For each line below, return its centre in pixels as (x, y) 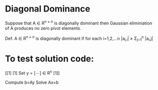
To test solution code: (50, 59)
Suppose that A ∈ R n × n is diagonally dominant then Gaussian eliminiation (79, 23)
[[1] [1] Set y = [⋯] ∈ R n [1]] (32, 72)
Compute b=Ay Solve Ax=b (32, 82)
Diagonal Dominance (48, 9)
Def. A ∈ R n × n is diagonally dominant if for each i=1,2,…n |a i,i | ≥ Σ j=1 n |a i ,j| (79, 39)
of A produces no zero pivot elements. (43, 28)
